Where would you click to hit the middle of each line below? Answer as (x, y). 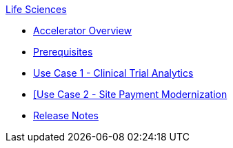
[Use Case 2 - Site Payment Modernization (130, 94)
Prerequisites (63, 52)
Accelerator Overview (83, 30)
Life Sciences (36, 9)
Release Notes (66, 115)
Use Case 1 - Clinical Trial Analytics (113, 73)
